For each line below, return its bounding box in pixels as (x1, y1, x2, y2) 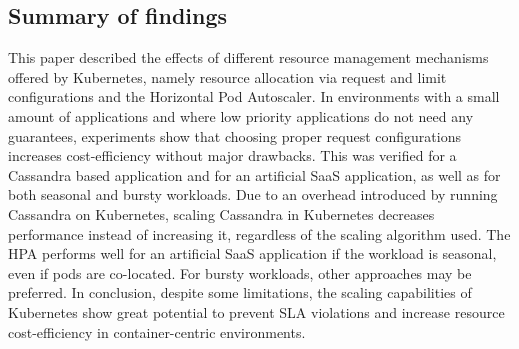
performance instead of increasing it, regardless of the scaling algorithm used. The (8, 223, 511, 244)
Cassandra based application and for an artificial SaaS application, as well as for (8, 164, 501, 185)
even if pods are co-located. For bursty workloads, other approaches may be (8, 262, 472, 283)
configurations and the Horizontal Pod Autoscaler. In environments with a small (8, 86, 500, 107)
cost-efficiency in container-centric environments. (8, 321, 306, 342)
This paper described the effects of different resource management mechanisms (8, 47, 489, 68)
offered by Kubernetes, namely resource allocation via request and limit (8, 66, 447, 87)
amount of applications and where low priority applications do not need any (8, 105, 474, 126)
